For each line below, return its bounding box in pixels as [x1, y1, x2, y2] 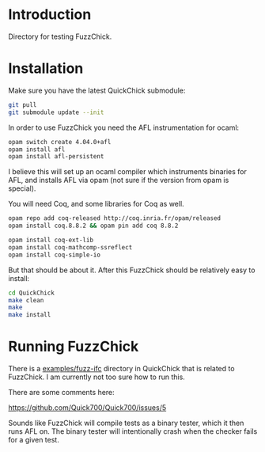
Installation [8, 59, 84, 78]
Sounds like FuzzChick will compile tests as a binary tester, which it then [8, 418, 244, 428]
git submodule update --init [8, 108, 104, 116]
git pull [8, 101, 37, 108]
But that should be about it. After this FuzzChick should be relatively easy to [8, 265, 256, 275]
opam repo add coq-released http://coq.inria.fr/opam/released [8, 215, 221, 222]
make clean [8, 296, 44, 304]
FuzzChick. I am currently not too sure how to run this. [8, 372, 186, 382]
